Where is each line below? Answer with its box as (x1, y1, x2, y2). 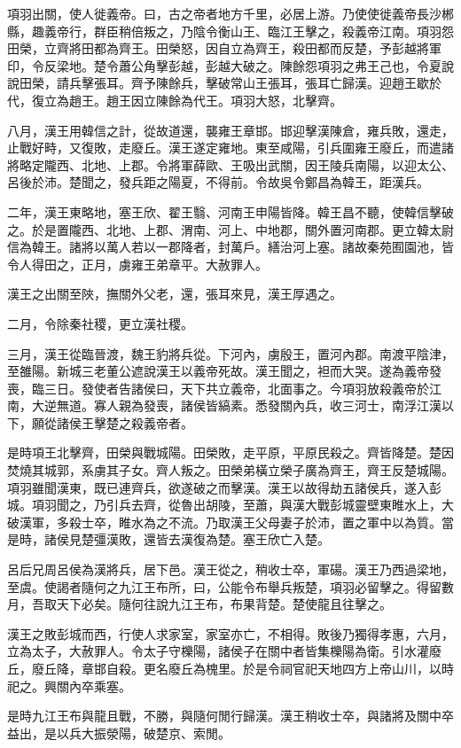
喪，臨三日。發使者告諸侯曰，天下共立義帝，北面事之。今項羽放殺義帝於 (7, 378, 429, 397)
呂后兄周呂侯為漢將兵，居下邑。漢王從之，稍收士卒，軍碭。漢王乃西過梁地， (7, 560, 454, 579)
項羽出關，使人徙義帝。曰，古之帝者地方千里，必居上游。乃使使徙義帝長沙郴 (7, 4, 454, 22)
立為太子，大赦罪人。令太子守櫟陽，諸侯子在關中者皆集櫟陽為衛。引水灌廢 (7, 642, 441, 660)
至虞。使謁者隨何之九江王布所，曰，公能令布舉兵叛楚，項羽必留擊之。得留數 (7, 577, 454, 596)
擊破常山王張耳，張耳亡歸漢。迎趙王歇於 (205, 74, 441, 92)
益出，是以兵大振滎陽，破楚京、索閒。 (7, 723, 230, 742)
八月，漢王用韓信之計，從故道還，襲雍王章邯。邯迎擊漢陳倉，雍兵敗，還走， (7, 121, 454, 139)
